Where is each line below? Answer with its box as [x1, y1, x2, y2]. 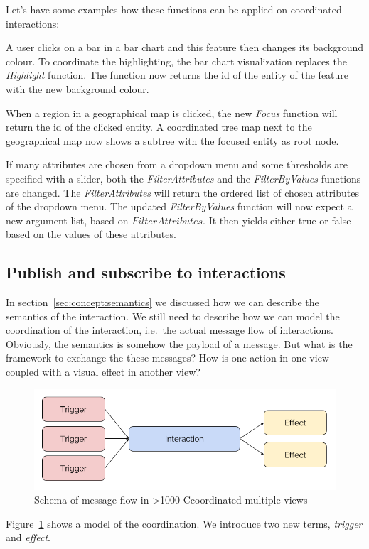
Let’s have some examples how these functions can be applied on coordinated [6, 2, 342, 16]
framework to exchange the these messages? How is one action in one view [6, 350, 329, 365]
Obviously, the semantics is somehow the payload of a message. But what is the [6, 336, 353, 351]
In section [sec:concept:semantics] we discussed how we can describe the [6, 295, 319, 310]
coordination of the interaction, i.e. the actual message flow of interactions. [6, 322, 333, 337]
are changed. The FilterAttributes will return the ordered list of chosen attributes [6, 185, 359, 200]
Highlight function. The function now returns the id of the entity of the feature [6, 67, 349, 82]
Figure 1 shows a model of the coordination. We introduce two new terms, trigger [6, 516, 363, 531]
